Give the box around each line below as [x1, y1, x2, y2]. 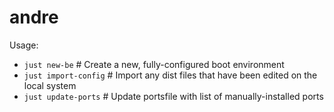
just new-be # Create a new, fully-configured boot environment [23, 58, 285, 70]
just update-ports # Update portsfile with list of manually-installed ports [23, 90, 324, 102]
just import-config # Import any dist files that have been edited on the [23, 69, 318, 81]
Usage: [9, 39, 39, 51]
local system [23, 79, 77, 91]
